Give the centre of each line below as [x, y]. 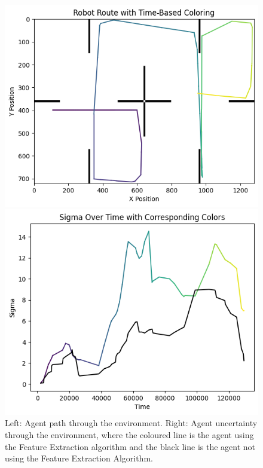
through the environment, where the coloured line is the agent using [129, 434]
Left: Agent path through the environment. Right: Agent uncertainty [131, 423]
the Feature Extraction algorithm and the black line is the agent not [130, 446]
